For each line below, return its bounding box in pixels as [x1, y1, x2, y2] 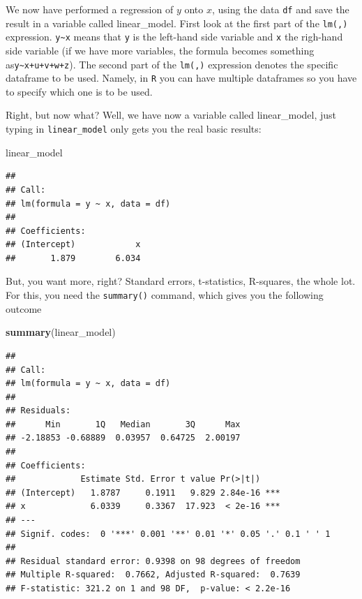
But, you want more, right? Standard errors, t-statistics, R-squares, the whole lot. [6, 274, 356, 288]
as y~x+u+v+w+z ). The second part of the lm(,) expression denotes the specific [6, 57, 338, 71]
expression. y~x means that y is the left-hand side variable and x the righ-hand [6, 29, 343, 44]
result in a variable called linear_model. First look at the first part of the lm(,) [6, 15, 348, 30]
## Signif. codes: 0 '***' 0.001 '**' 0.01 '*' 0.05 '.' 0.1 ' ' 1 [6, 528, 331, 539]
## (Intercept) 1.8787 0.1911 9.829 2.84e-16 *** [6, 487, 280, 498]
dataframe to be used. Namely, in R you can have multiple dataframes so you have [6, 71, 357, 85]
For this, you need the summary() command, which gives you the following [6, 288, 324, 302]
